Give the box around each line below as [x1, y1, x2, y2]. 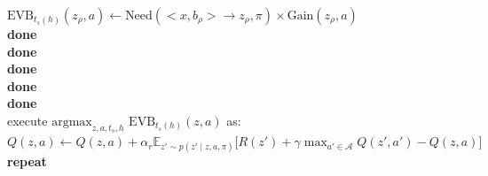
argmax [51, 115, 92, 128]
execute [7, 111, 48, 129]
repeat [7, 152, 47, 171]
